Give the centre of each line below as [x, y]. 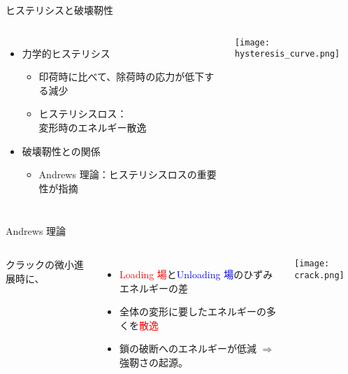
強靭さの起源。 [153, 362]
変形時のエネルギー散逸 [93, 127]
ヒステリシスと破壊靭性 [59, 10]
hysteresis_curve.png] [287, 54]
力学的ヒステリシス [66, 53]
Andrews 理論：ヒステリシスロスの [118, 174]
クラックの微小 [40, 264]
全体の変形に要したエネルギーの [193, 311]
